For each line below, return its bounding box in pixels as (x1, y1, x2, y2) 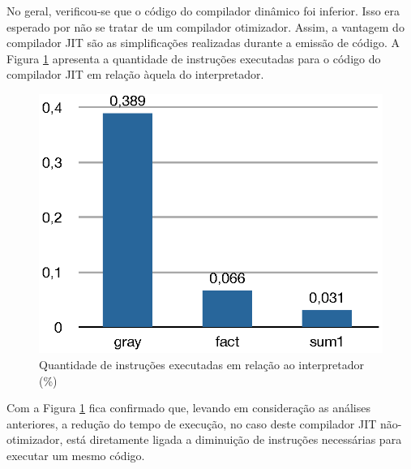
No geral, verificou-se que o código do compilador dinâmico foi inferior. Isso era (6, 2, 400, 19)
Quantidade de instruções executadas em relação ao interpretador (39, 355, 364, 372)
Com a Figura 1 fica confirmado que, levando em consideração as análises (6, 399, 370, 416)
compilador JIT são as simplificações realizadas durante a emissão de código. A (6, 34, 400, 51)
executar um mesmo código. (6, 446, 145, 463)
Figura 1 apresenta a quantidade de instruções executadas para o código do (6, 49, 381, 67)
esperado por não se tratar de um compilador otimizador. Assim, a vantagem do (6, 18, 405, 35)
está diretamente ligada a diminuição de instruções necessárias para (66, 431, 402, 448)
